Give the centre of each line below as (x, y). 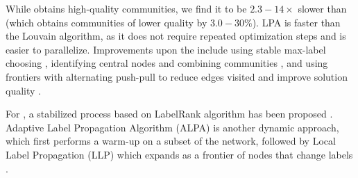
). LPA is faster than (296, 22)
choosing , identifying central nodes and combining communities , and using (167, 63)
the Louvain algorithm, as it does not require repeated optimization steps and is (176, 36)
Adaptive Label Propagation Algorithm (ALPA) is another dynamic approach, (172, 127)
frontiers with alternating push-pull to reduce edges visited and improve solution (177, 76)
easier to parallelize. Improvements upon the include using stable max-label (166, 49)
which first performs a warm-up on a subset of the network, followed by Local (171, 141)
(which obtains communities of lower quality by (106, 22)
